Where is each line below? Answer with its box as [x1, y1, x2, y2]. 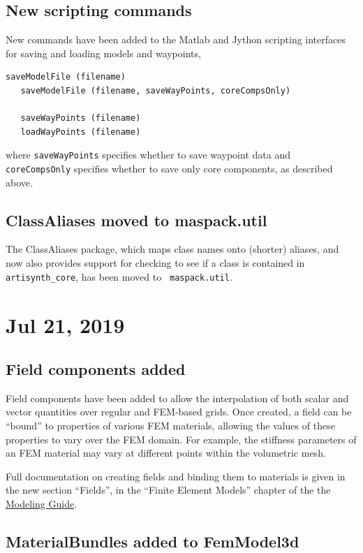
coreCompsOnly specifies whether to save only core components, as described [6, 161, 333, 176]
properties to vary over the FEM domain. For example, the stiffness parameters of [6, 432, 357, 446]
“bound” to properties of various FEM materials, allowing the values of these [6, 418, 335, 433]
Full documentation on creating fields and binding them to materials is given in [6, 469, 346, 483]
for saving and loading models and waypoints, [6, 45, 201, 60]
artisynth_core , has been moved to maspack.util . [6, 269, 232, 283]
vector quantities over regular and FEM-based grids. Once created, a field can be [6, 404, 352, 419]
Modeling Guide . [6, 496, 77, 511]
